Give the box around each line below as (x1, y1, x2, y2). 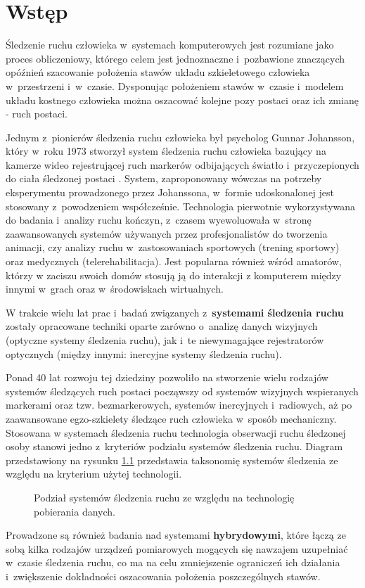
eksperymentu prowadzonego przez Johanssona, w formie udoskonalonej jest (6, 185, 335, 200)
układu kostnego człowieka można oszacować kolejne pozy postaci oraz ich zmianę (6, 92, 359, 107)
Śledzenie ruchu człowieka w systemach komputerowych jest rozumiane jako (6, 37, 334, 52)
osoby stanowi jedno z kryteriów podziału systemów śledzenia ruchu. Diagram (6, 439, 343, 454)
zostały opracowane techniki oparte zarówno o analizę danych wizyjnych (6, 319, 318, 333)
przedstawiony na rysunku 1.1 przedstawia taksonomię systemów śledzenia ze (6, 452, 338, 467)
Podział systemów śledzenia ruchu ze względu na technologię (34, 490, 295, 504)
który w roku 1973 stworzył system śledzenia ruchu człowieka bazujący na (6, 143, 326, 158)
